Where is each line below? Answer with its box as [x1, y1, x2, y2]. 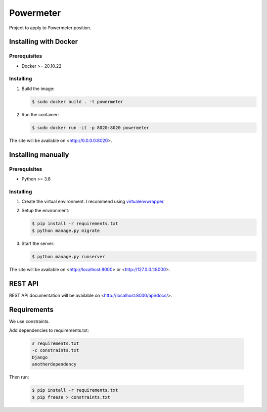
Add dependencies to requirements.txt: [9, 327, 89, 333]
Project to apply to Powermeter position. [9, 25, 91, 31]
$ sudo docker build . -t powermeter [32, 99, 124, 104]
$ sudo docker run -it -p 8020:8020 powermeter [32, 125, 149, 131]
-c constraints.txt [32, 348, 79, 353]
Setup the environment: [21, 208, 69, 214]
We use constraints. [9, 318, 50, 324]
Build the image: [21, 86, 54, 92]
